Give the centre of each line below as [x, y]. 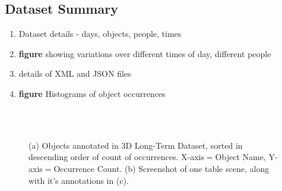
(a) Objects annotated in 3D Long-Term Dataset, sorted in [136, 145]
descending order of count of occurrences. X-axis [116, 157]
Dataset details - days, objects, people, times [100, 34]
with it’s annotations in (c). [79, 180]
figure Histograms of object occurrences [92, 93]
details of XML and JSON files [75, 73]
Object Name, [240, 157]
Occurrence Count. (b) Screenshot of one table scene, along [161, 168]
